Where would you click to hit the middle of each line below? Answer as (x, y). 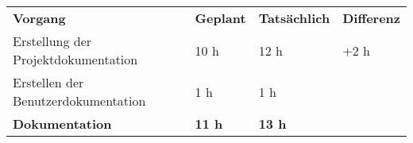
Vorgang (39, 18)
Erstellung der (52, 41)
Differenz (371, 18)
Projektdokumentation (75, 59)
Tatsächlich (294, 18)
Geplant (220, 18)
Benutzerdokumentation (79, 100)
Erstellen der (48, 82)
